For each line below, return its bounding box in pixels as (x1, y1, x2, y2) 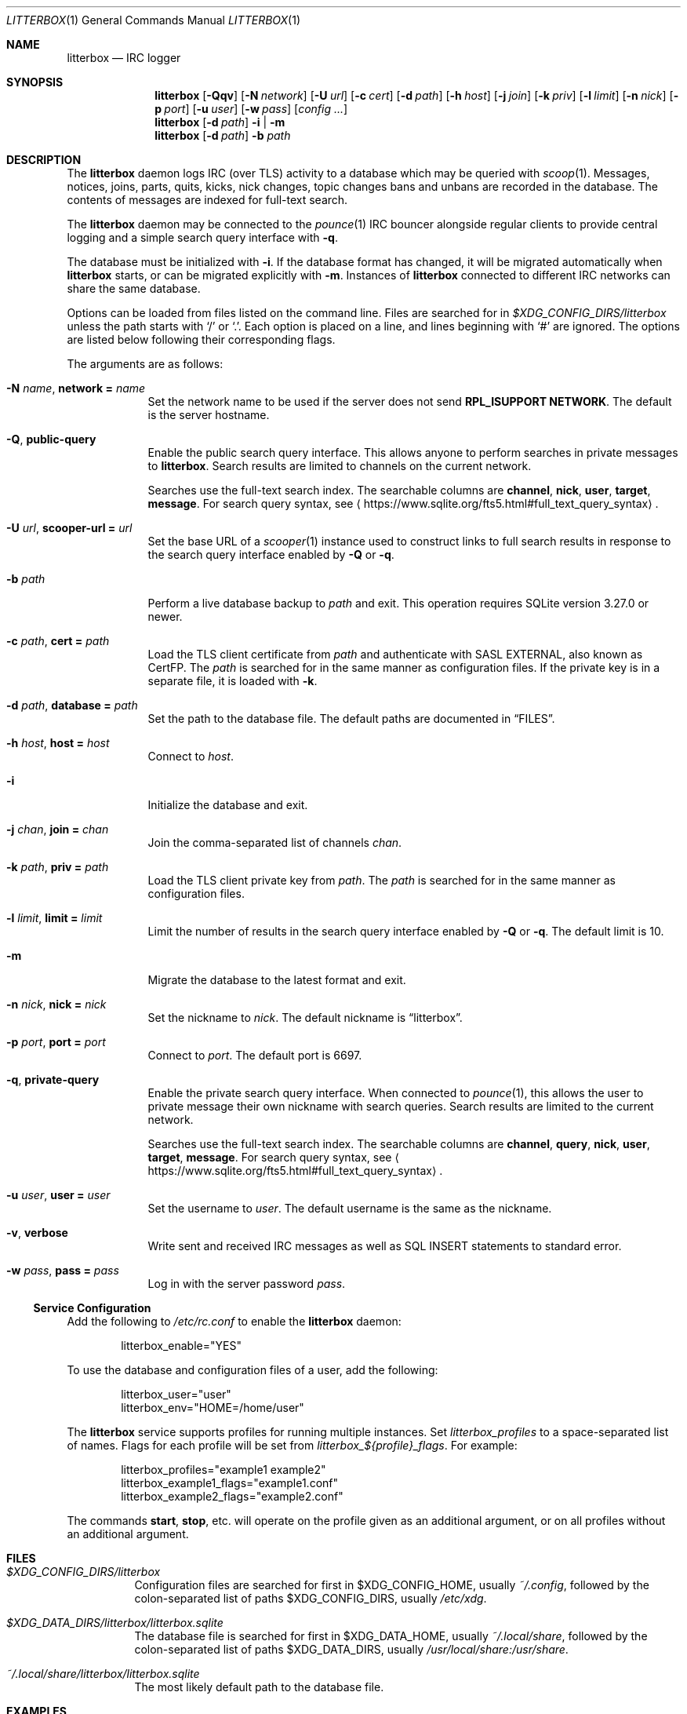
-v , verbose (6, 1226, 68, 1239)
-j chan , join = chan (6, 822, 109, 836)
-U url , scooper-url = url (6, 521, 133, 534)
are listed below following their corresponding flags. (67, 333, 336, 346)
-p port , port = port (6, 1035, 106, 1048)
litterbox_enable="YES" (121, 1339, 242, 1352)
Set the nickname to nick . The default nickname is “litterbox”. (147, 1011, 463, 1024)
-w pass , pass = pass (6, 1264, 119, 1277)
